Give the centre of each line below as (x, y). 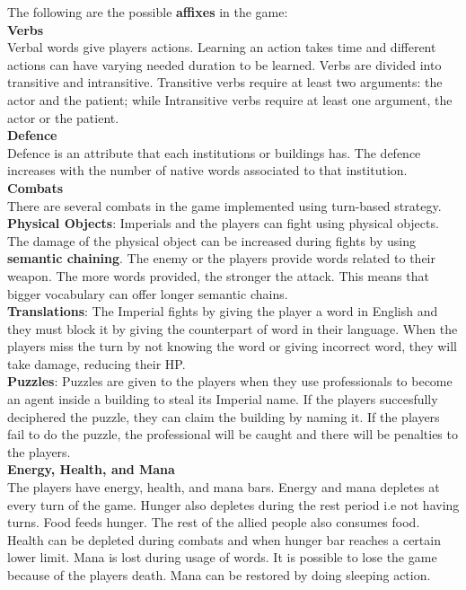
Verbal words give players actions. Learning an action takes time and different (222, 47)
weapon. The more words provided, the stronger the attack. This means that (218, 275)
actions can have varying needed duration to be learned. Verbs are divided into (224, 64)
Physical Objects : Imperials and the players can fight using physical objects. (223, 223)
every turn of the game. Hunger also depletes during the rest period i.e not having (233, 504)
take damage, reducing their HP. (97, 363)
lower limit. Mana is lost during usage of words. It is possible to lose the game (222, 557)
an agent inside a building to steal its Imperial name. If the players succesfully (223, 399)
